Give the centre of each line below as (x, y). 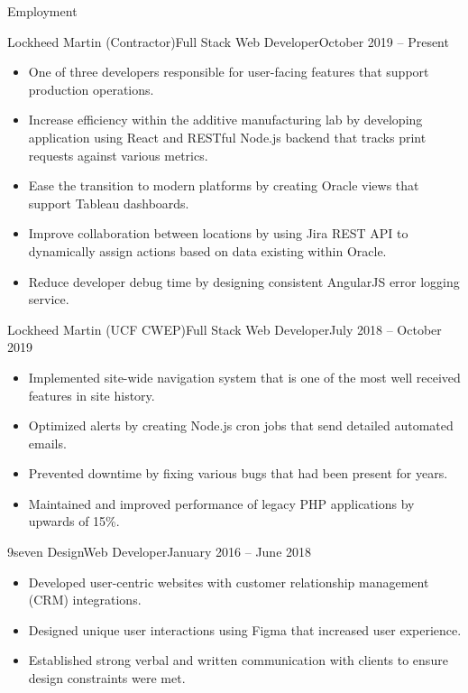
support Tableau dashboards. (109, 203)
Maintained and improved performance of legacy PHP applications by (221, 503)
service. (49, 299)
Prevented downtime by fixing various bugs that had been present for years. (238, 473)
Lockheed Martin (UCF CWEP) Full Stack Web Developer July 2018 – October (225, 329)
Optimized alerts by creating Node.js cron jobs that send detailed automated (241, 425)
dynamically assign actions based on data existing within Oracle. (207, 250)
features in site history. (92, 395)
